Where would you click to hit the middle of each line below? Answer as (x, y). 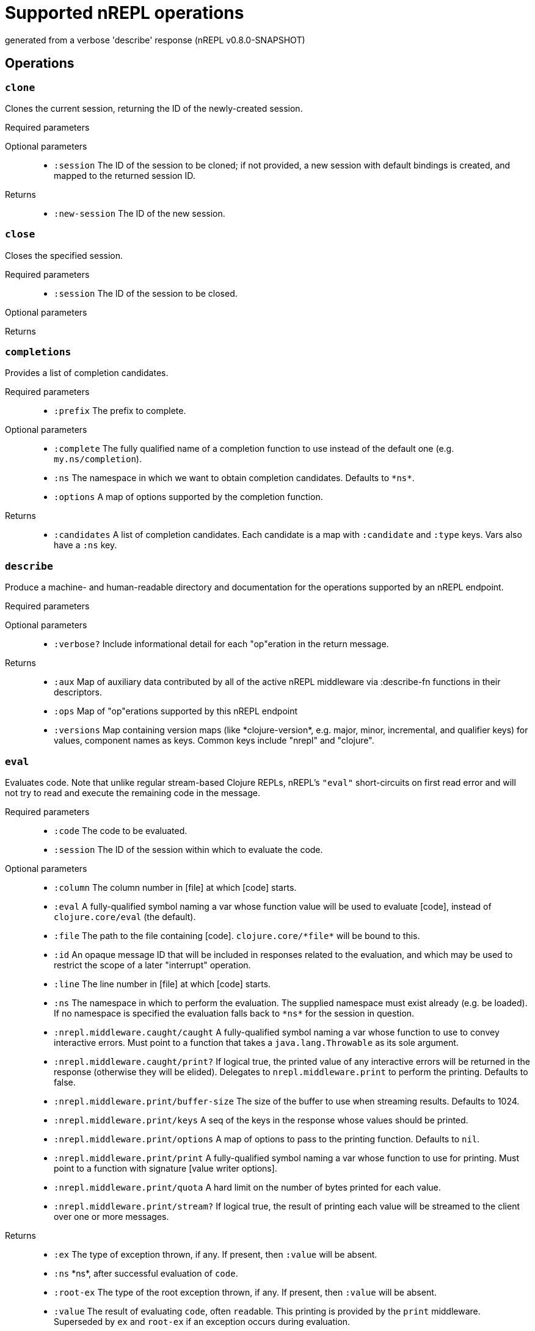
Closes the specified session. (64, 255)
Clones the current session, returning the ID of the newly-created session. (154, 108)
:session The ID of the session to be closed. (146, 293)
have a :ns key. (86, 545)
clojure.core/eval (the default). (125, 916)
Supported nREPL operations (125, 13)
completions (38, 352)
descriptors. (78, 692)
